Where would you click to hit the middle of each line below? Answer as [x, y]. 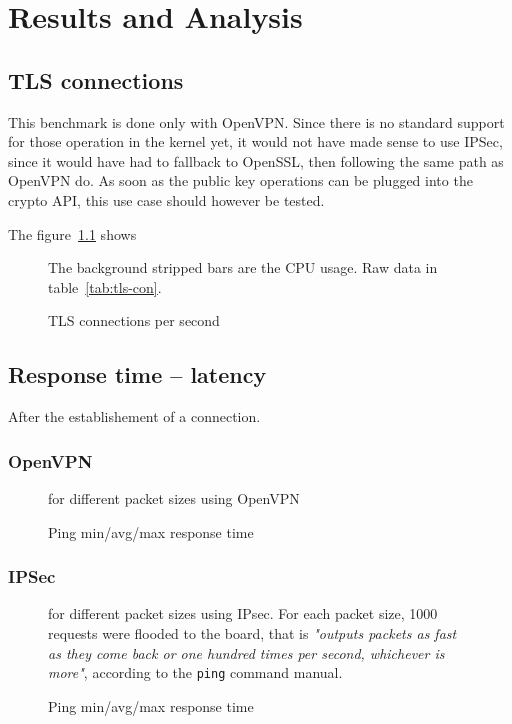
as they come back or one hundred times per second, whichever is [246, 652]
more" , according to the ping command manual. [195, 672]
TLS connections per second [134, 320]
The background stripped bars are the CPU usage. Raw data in [243, 267]
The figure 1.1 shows [72, 233]
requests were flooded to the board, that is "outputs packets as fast [252, 632]
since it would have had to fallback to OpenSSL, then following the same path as [256, 160]
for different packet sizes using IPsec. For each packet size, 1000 [243, 613]
